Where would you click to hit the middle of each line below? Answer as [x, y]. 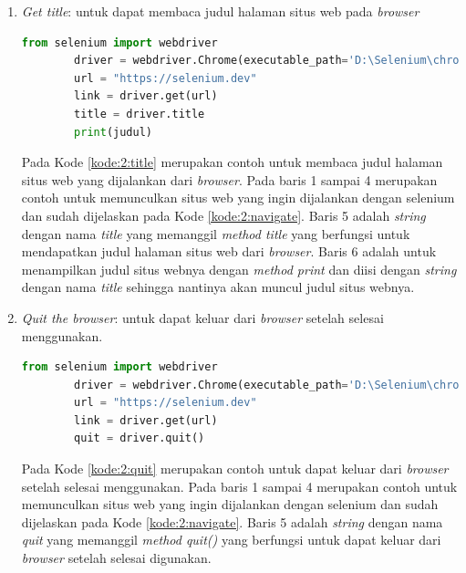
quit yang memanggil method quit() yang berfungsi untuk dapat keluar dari [231, 540]
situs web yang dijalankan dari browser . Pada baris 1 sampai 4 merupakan [229, 179]
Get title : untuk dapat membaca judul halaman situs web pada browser [220, 11]
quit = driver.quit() [140, 438]
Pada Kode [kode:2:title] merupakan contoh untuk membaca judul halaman [232, 162]
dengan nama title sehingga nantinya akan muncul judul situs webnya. [218, 287]
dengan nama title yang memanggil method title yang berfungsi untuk [216, 233]
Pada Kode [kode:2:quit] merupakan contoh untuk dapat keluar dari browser [235, 469]
